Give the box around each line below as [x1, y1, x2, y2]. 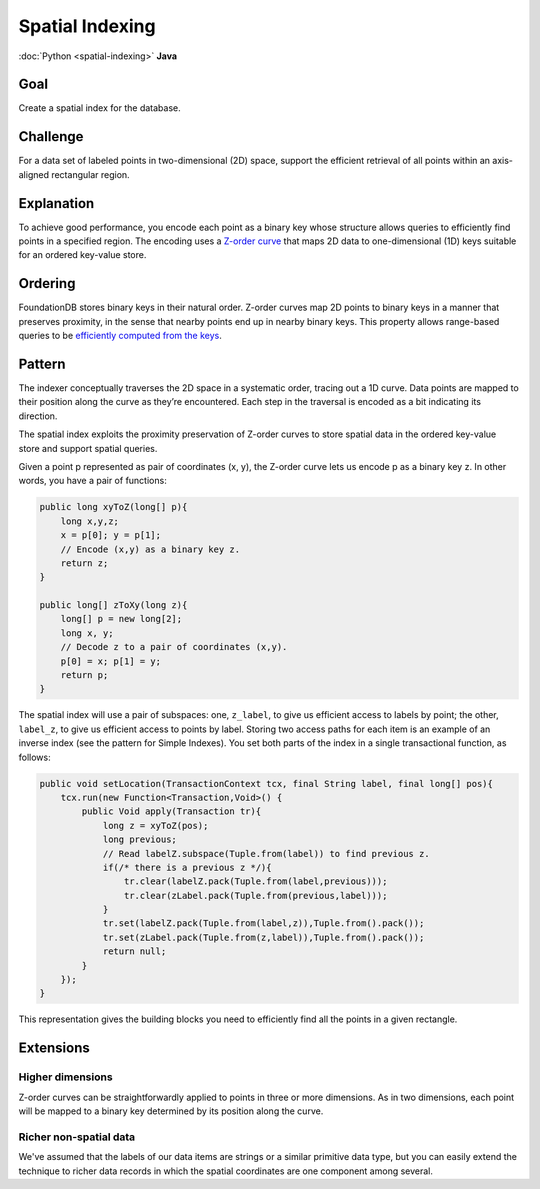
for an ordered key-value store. [18, 249, 147, 261]
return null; [102, 946, 167, 957]
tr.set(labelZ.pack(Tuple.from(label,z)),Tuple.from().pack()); [102, 918, 425, 929]
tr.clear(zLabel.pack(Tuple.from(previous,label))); [123, 890, 388, 901]
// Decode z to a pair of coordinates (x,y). [60, 641, 288, 653]
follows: [18, 751, 51, 763]
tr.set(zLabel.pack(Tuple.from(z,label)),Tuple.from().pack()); [102, 931, 425, 943]
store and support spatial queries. [18, 442, 158, 454]
